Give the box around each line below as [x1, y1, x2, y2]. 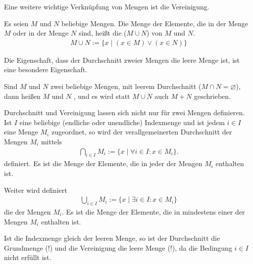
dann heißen [4, 90, 41, 101]
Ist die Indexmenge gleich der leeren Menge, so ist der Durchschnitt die [4, 233, 220, 243]
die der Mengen [4, 207, 51, 217]
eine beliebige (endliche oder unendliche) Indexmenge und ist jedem [19, 117, 225, 127]
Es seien [4, 18, 29, 28]
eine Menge [4, 127, 38, 137]
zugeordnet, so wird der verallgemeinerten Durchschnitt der [51, 127, 232, 137]
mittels [41, 136, 62, 146]
